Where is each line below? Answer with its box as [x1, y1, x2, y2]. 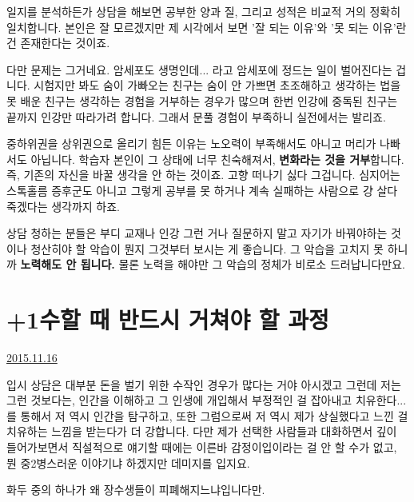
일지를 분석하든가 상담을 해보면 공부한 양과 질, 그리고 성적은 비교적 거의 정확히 [6, 3, 401, 19]
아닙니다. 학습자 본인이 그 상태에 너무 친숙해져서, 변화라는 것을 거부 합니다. [30, 150, 404, 167]
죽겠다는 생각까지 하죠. [6, 197, 121, 214]
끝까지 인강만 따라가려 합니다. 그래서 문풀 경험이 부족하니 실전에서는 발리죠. [6, 108, 386, 125]
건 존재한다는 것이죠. [6, 34, 110, 51]
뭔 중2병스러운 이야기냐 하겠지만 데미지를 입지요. [6, 454, 250, 471]
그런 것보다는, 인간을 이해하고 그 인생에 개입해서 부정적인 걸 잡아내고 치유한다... [6, 392, 407, 408]
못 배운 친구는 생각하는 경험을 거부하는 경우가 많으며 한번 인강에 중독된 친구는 [6, 92, 398, 109]
